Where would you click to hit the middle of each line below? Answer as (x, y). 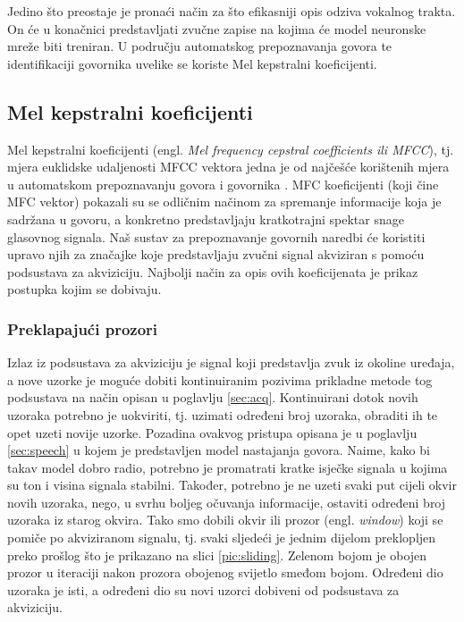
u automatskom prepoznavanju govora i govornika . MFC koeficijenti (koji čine (223, 184)
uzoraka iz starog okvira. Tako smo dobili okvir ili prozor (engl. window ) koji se (225, 520)
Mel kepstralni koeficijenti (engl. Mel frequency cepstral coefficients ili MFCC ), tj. (231, 149)
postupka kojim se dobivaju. (84, 289)
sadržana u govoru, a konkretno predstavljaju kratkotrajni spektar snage (206, 219)
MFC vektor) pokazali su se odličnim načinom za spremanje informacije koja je (224, 202)
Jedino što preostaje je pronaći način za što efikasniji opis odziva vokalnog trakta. (232, 11)
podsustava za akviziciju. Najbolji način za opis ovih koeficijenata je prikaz (213, 271)
